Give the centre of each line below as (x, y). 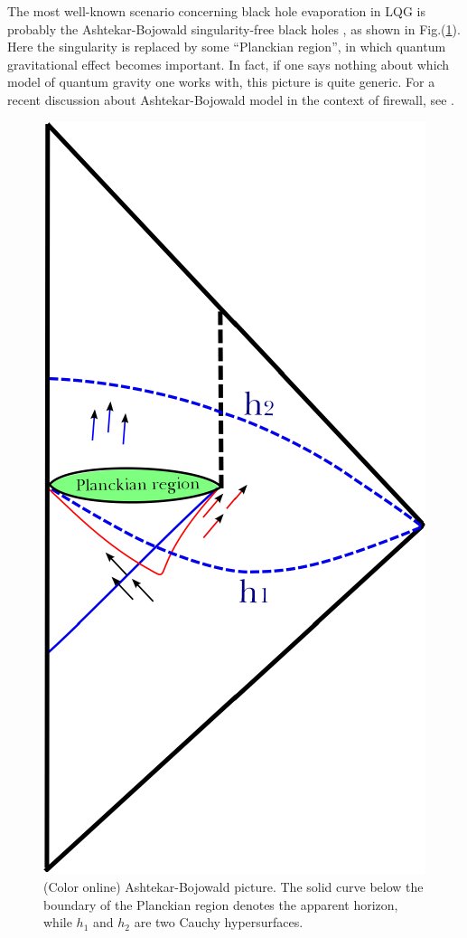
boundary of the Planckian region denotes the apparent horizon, (221, 904)
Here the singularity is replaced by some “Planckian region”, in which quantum (227, 47)
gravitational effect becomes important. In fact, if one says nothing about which (229, 64)
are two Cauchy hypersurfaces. (219, 922)
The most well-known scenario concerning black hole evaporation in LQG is (217, 11)
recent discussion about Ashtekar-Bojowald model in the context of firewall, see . (231, 99)
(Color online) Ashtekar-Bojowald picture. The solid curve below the (233, 887)
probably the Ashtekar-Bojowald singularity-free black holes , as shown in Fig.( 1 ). (234, 28)
